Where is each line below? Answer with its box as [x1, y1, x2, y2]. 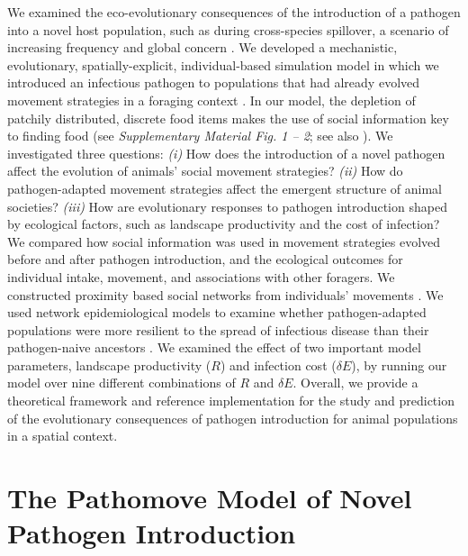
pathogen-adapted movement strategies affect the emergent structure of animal [7, 178, 442, 197]
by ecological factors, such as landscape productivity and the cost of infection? [7, 214, 440, 233]
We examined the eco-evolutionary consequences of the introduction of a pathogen [7, 3, 461, 21]
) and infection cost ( [220, 355, 337, 374]
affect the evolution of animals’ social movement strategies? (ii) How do [7, 161, 403, 180]
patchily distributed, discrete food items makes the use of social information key [7, 108, 449, 127]
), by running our [351, 355, 447, 374]
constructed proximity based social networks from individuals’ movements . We [7, 285, 444, 304]
